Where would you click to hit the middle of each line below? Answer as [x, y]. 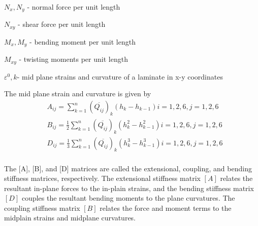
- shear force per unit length [62, 24]
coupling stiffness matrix [42, 208]
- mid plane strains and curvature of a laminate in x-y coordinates [120, 76]
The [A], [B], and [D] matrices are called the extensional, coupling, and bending [128, 168]
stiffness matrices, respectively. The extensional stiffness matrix [102, 178]
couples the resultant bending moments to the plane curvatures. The [128, 198]
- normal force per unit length [74, 7]
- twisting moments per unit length [73, 59]
